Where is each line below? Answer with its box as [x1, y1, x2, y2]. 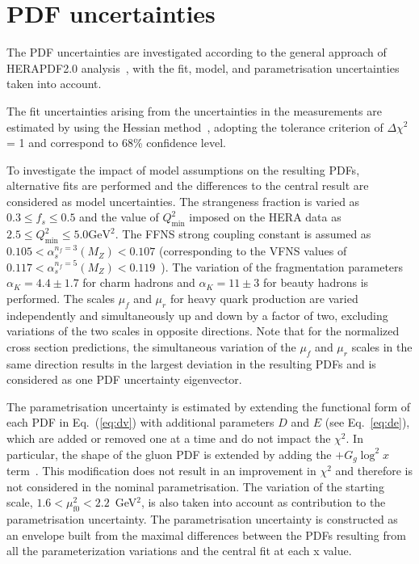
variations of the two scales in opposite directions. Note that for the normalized [6, 322, 400, 339]
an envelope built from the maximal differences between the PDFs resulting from [6, 526, 406, 543]
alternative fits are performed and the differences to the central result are [6, 177, 369, 194]
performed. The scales [6, 289, 115, 306]
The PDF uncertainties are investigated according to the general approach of [6, 44, 387, 61]
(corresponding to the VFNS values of [159, 242, 347, 259]
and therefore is [335, 462, 413, 479]
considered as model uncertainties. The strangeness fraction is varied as [6, 192, 360, 209]
